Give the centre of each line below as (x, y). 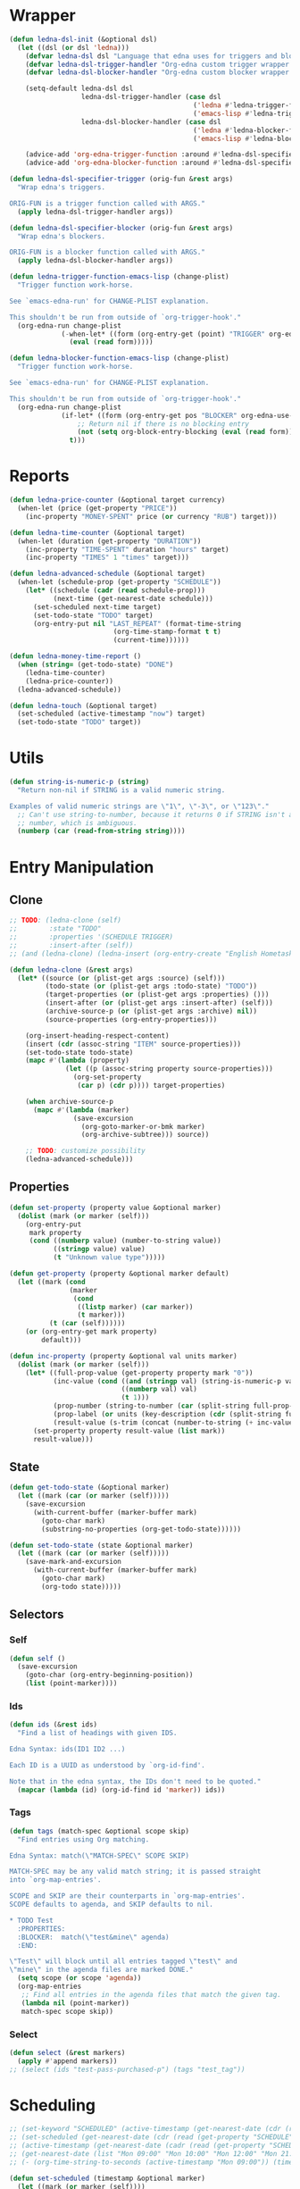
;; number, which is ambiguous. (78, 823)
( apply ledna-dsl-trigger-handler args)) (96, 212)
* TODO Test (31, 1920)
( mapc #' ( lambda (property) (77, 1061)
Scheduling (53, 2105)
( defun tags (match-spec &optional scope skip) (100, 1831)
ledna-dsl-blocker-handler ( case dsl (151, 121)
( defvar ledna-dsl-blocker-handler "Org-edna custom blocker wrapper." (161, 72)
